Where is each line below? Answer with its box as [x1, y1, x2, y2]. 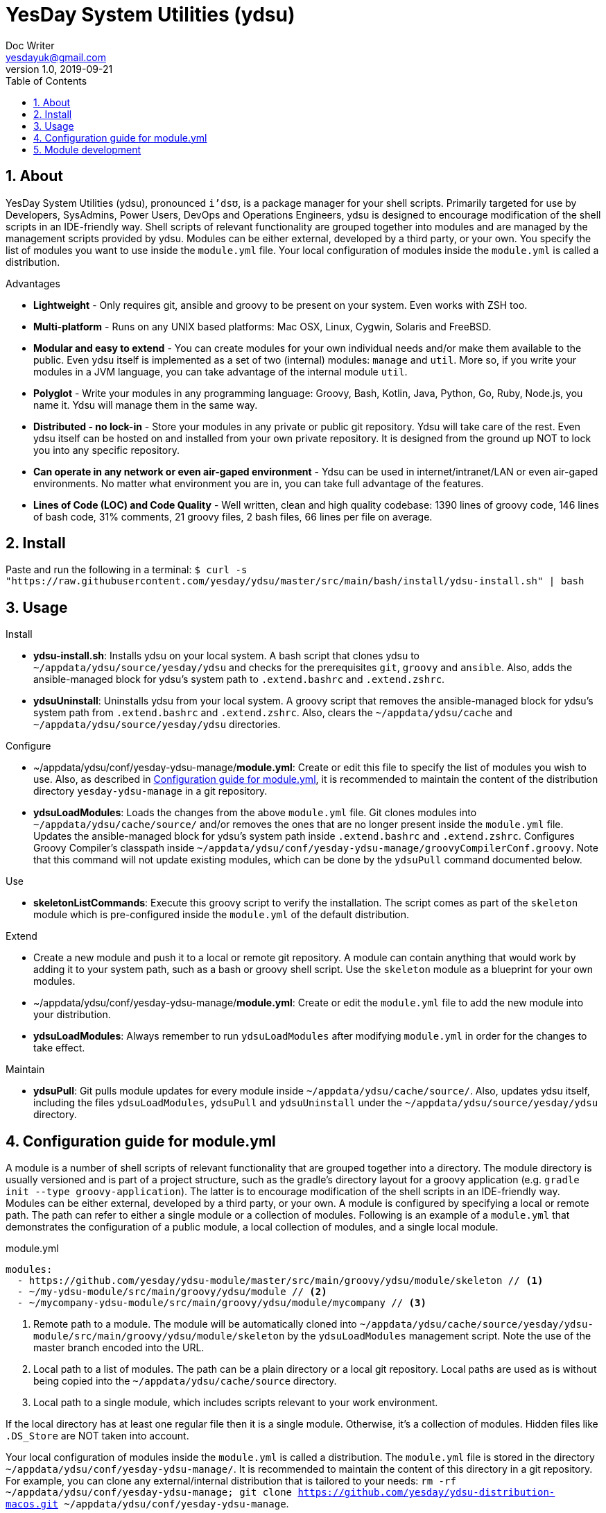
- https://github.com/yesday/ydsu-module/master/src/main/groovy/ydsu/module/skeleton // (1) [17, 1275, 544, 1287]
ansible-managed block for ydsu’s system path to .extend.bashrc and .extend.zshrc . [33, 673, 445, 686]
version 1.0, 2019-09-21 [6, 62, 113, 75]
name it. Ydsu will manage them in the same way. [33, 398, 258, 411]
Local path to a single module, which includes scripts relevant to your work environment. [33, 1396, 438, 1409]
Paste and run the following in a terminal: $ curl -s [6, 564, 248, 576]
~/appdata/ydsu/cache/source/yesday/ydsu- [359, 1319, 594, 1330]
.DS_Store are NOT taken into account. [6, 1430, 189, 1442]
